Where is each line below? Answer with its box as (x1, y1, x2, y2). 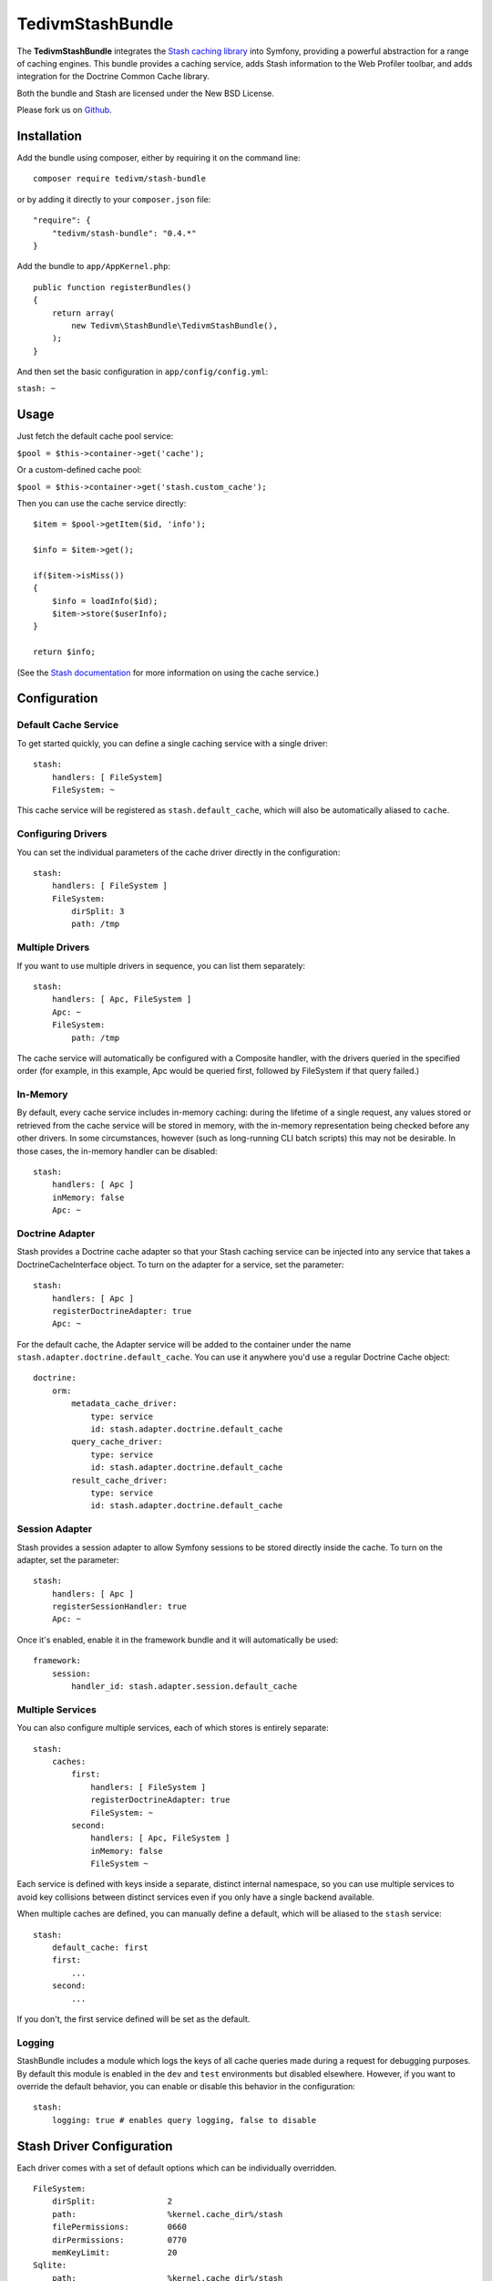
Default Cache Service (16, 719, 118, 732)
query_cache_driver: (71, 1437, 163, 1447)
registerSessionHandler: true (51, 1601, 187, 1612)
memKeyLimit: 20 (51, 2247, 178, 2257)
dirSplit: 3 (71, 906, 125, 917)
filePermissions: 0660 (51, 2222, 187, 2233)
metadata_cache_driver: (71, 1399, 178, 1409)
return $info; (33, 647, 96, 657)
